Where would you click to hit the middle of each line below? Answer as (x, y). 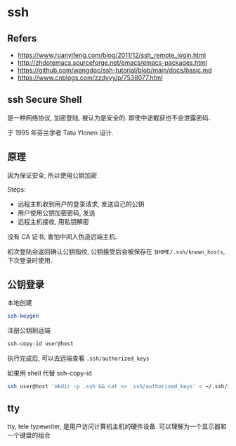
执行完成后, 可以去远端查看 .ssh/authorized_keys (78, 358)
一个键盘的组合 (29, 435)
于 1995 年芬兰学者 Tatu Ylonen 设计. (60, 132)
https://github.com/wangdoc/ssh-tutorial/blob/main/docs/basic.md (114, 70)
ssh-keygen (23, 316)
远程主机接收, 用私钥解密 (53, 221)
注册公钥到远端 (29, 330)
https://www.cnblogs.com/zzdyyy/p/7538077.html (90, 78)
